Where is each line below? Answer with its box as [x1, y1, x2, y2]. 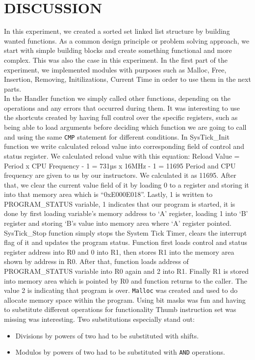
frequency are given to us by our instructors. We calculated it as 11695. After [4, 170, 236, 180]
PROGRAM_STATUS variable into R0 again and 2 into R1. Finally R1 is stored [4, 266, 249, 276]
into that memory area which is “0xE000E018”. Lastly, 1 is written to [4, 189, 213, 199]
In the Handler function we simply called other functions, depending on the [4, 93, 230, 103]
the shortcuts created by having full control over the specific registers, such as [4, 112, 238, 122]
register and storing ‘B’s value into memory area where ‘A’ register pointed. [4, 218, 231, 228]
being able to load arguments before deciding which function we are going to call [4, 122, 247, 132]
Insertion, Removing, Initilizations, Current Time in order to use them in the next [4, 74, 251, 84]
